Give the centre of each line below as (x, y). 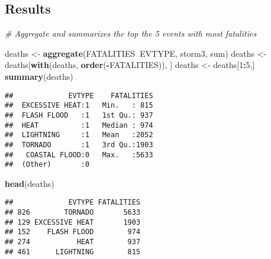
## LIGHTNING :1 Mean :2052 (79, 135)
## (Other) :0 (47, 165)
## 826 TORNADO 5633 (73, 213)
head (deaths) (30, 183)
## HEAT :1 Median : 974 (79, 125)
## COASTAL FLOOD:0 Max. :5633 (79, 155)
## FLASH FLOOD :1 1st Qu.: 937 (79, 115)
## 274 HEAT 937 (73, 242)
